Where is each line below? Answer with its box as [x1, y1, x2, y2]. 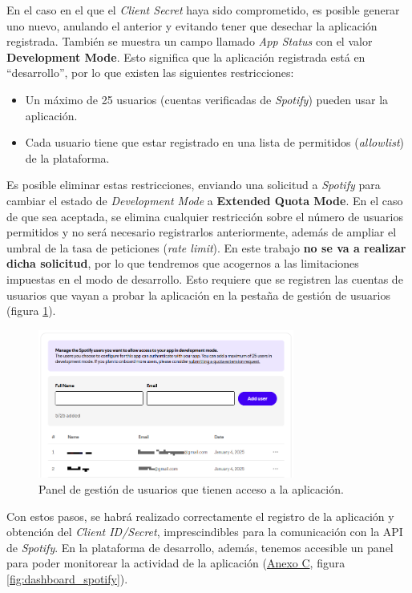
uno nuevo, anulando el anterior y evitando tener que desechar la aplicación [6, 17, 378, 34]
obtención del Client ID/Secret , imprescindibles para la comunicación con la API [6, 523, 403, 540]
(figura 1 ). [6, 302, 56, 319]
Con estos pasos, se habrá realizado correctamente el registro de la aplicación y [6, 507, 394, 524]
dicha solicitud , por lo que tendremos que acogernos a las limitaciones [6, 255, 359, 272]
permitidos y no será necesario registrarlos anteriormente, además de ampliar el [6, 224, 397, 240]
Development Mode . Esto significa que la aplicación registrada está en [6, 48, 366, 65]
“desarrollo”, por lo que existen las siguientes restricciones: [6, 64, 294, 81]
